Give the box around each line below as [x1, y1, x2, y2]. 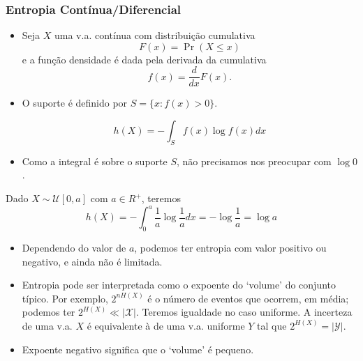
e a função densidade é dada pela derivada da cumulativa [22, 52, 267, 66]
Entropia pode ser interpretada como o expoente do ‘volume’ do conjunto [22, 277, 336, 292]
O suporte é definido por [22, 95, 128, 110]
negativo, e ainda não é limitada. [22, 254, 163, 268]
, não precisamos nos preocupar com [176, 153, 332, 168]
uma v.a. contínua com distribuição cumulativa [54, 28, 255, 43]
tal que [257, 318, 287, 332]
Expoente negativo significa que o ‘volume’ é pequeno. [22, 341, 254, 356]
